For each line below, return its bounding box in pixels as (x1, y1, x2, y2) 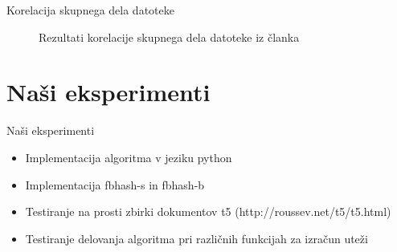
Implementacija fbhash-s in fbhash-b (25, 176, 205, 193)
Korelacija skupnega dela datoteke (6, 2, 174, 18)
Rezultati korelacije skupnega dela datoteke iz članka (39, 28, 300, 45)
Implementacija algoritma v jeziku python (25, 148, 232, 165)
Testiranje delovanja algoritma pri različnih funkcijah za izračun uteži (25, 230, 368, 246)
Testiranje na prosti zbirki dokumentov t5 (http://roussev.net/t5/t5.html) (25, 203, 391, 220)
